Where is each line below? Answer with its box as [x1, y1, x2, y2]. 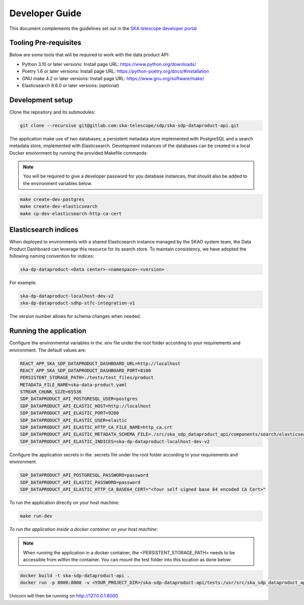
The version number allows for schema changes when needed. [9, 313, 141, 319]
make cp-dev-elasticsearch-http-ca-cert [20, 210, 122, 217]
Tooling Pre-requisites [9, 39, 82, 47]
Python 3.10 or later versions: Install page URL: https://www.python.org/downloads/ [22, 61, 196, 67]
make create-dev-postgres [20, 196, 85, 202]
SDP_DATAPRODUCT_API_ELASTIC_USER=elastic [20, 417, 127, 423]
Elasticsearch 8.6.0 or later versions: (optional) [22, 83, 119, 89]
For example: [9, 279, 37, 286]
